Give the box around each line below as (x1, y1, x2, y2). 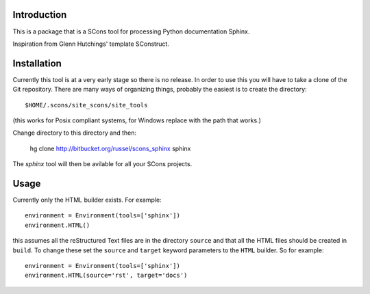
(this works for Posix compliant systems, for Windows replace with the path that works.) (12, 116, 262, 124)
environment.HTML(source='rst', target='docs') (25, 271, 188, 280)
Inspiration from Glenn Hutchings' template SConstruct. (12, 40, 169, 48)
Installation (12, 57, 62, 69)
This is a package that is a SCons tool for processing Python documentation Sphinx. (12, 27, 250, 36)
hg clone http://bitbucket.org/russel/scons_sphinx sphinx (29, 144, 191, 152)
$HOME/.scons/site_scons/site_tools (25, 101, 148, 109)
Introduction (12, 9, 67, 21)
